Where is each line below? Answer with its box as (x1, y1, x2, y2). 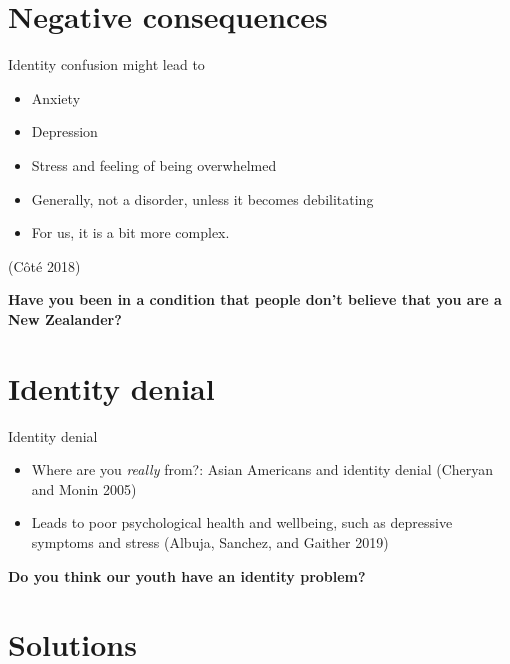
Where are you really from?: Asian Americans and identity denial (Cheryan (31, 459, 494, 480)
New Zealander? (8, 308, 122, 329)
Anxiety (31, 87, 81, 108)
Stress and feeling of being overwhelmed (31, 154, 277, 175)
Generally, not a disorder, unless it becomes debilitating (31, 188, 374, 209)
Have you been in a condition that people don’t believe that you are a (8, 289, 502, 310)
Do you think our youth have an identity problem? (8, 565, 366, 586)
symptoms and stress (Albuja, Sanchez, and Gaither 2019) (31, 531, 389, 552)
